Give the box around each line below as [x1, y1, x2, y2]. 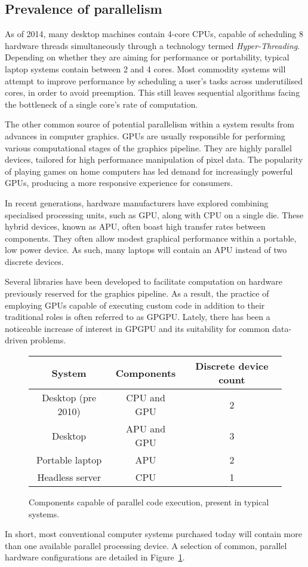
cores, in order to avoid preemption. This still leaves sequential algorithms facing [5, 86, 300, 99]
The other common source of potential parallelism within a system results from [5, 118, 294, 130]
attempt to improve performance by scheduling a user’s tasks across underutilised [5, 74, 303, 87]
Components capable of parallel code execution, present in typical [29, 496, 269, 508]
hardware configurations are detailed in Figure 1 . [5, 551, 185, 563]
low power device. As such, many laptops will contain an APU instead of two [5, 243, 287, 256]
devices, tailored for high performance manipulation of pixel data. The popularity [5, 153, 303, 166]
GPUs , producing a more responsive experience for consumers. [5, 176, 233, 189]
